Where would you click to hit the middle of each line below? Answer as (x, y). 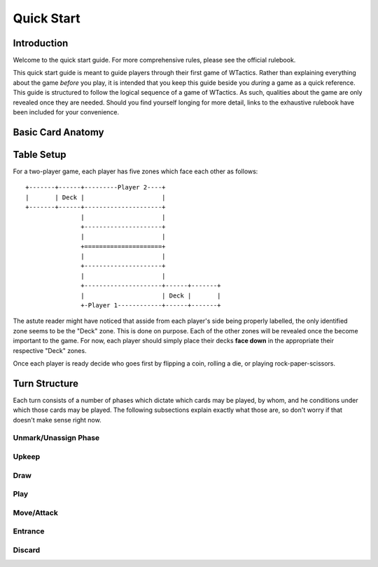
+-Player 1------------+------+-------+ (151, 306)
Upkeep (27, 456)
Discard (27, 549)
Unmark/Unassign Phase (56, 438)
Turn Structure (46, 383)
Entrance (29, 531)
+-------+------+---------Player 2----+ (96, 187)
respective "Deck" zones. (50, 350)
